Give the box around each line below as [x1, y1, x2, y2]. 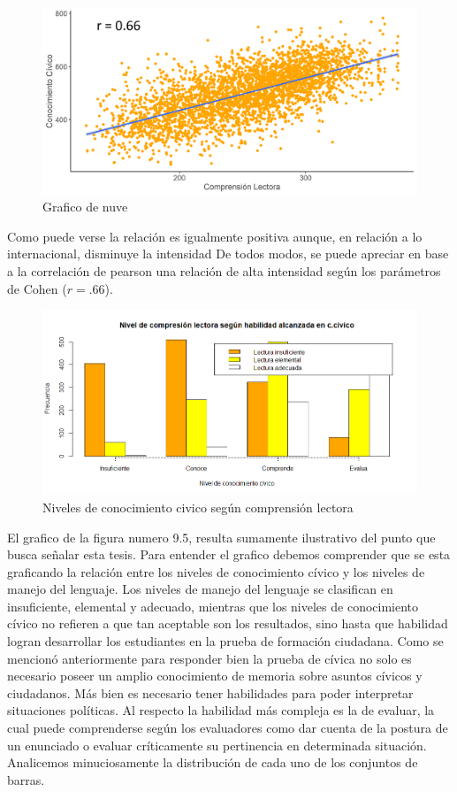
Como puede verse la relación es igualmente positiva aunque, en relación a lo [7, 227, 423, 245]
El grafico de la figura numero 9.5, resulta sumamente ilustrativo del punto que [7, 527, 436, 546]
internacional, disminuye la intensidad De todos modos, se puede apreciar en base [7, 244, 449, 263]
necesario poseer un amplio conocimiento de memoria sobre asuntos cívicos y [7, 666, 423, 685]
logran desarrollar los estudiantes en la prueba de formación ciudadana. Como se [7, 632, 444, 650]
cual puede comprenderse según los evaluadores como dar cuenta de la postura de [7, 719, 448, 737]
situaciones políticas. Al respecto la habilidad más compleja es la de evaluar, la [7, 701, 435, 719]
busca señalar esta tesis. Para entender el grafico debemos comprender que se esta [7, 545, 451, 564]
